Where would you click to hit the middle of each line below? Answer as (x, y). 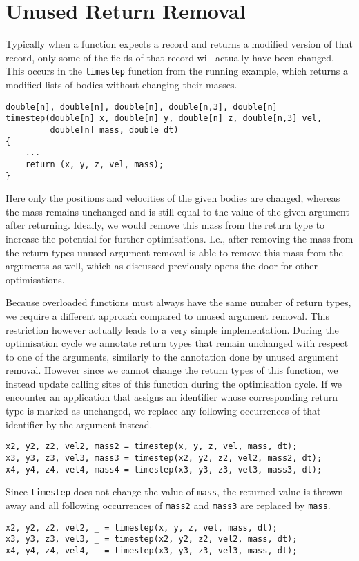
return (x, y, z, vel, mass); (95, 164)
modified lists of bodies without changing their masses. (122, 84)
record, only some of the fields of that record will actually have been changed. (170, 57)
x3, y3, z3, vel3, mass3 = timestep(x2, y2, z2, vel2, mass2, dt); (164, 458)
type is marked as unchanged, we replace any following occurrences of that (163, 411)
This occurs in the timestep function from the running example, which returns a (177, 71)
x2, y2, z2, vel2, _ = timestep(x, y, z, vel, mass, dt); (142, 527)
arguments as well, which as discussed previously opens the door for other (162, 266)
